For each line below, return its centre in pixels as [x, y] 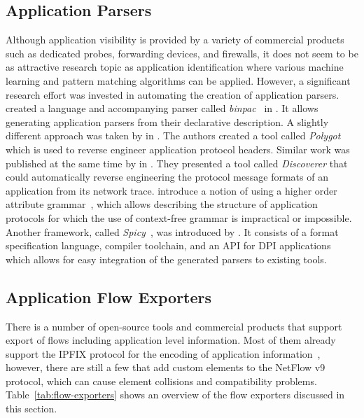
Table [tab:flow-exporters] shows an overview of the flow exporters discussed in [175, 395]
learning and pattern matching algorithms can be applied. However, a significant [178, 80]
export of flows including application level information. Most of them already [171, 340]
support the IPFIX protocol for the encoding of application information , [163, 353]
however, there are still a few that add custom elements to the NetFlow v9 [166, 367]
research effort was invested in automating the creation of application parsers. [173, 94]
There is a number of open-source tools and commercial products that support [174, 326]
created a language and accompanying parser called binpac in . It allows [162, 108]
